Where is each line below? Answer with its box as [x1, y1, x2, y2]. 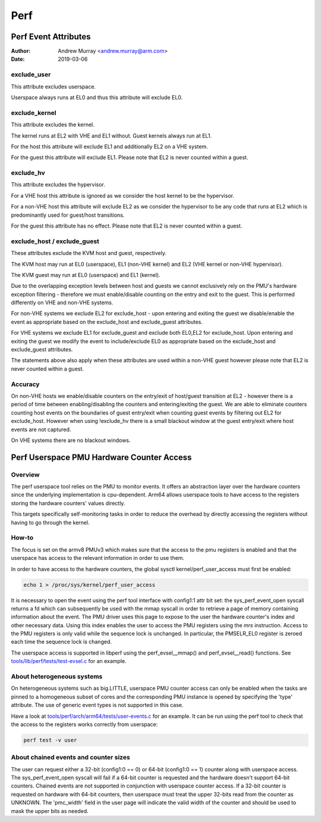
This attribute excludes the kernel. [11, 121, 95, 128]
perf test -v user [23, 736, 77, 743]
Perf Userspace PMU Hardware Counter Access [11, 452, 192, 462]
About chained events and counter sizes [11, 753, 130, 762]
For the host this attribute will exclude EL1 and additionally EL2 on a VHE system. [11, 143, 208, 150]
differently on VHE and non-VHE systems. [11, 299, 114, 306]
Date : [11, 55, 25, 63]
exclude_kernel [11, 108, 56, 117]
